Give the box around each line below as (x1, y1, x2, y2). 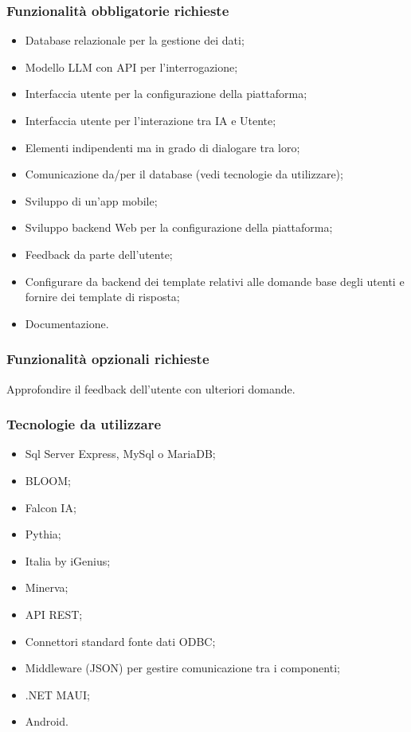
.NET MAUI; (25, 686, 90, 703)
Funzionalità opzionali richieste (6, 349, 209, 369)
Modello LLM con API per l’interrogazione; (25, 58, 238, 75)
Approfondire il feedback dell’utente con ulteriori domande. (6, 380, 296, 397)
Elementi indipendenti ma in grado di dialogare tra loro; (25, 139, 300, 155)
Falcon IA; (25, 499, 76, 515)
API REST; (25, 605, 83, 622)
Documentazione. (25, 315, 109, 331)
